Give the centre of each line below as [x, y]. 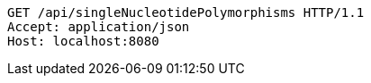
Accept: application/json [99, 27]
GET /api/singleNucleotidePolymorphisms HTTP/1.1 [186, 12]
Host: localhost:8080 [83, 41]
